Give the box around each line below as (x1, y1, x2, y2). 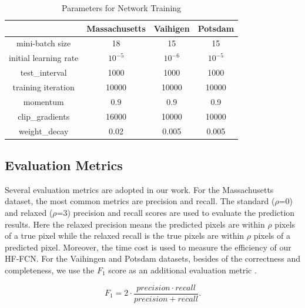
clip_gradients (18, 110, 70, 122)
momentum (23, 95, 64, 107)
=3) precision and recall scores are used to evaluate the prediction (56, 206, 295, 218)
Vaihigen (153, 22, 190, 34)
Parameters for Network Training (61, 2, 182, 13)
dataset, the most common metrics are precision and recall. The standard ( (5, 195, 275, 207)
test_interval (20, 66, 67, 79)
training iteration (12, 80, 75, 93)
